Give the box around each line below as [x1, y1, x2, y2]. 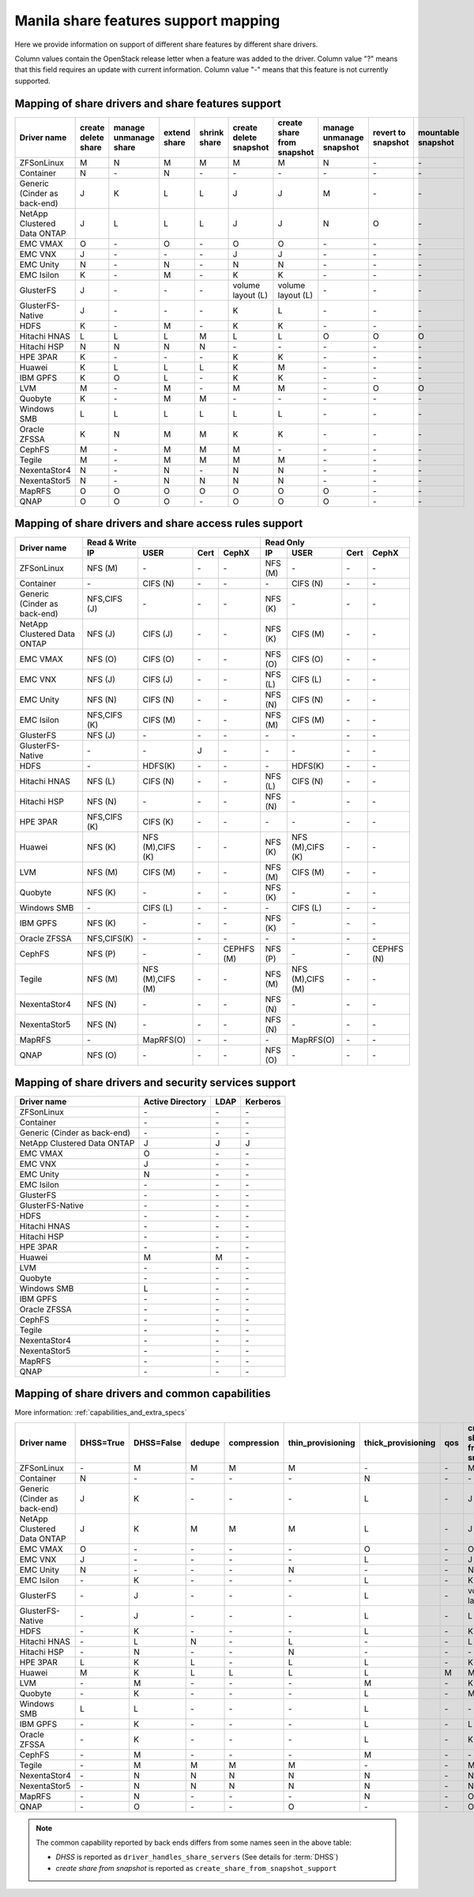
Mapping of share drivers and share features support [14, 97, 282, 110]
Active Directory [143, 1096, 207, 1107]
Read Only [265, 537, 305, 548]
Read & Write [87, 537, 137, 548]
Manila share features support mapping [14, 12, 280, 29]
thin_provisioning [288, 1437, 355, 1448]
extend [163, 127, 191, 138]
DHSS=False [133, 1437, 182, 1448]
